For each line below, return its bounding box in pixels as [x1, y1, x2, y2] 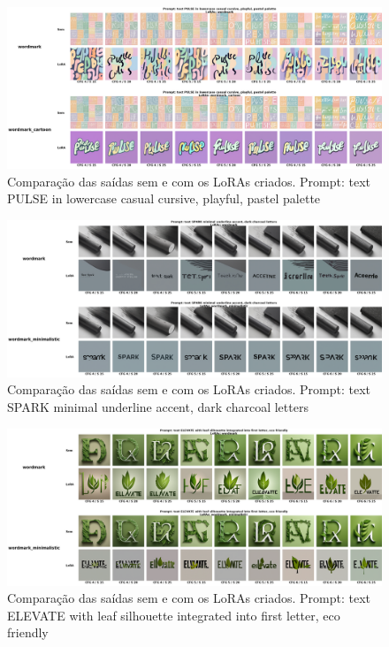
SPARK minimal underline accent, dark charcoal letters [7, 398, 309, 416]
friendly [7, 623, 49, 642]
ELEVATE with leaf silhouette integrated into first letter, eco [7, 605, 340, 624]
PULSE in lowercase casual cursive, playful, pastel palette [7, 189, 321, 208]
